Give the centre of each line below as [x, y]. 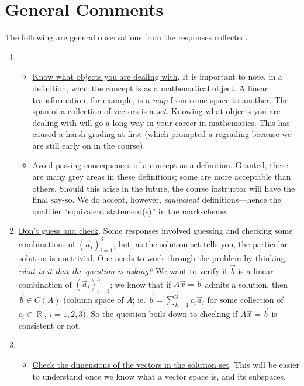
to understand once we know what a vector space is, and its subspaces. [159, 376]
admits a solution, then [246, 284]
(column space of [94, 300]
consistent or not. [50, 325]
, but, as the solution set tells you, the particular [200, 243]
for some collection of [245, 300]
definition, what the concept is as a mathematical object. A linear [150, 88]
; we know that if [141, 284]
